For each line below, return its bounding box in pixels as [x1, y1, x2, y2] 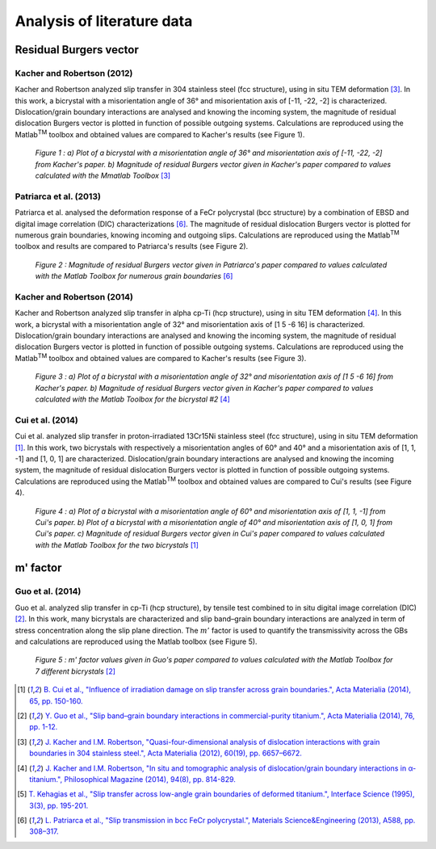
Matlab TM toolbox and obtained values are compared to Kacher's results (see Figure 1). [15, 128, 305, 139]
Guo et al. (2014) [15, 586, 82, 597]
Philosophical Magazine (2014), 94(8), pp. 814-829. [64, 774, 236, 784]
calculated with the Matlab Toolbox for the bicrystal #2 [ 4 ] [35, 394, 230, 404]
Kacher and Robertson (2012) [15, 67, 133, 78]
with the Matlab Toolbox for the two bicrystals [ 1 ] [35, 540, 199, 549]
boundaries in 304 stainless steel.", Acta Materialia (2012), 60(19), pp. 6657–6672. [29, 748, 303, 759]
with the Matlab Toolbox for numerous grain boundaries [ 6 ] [35, 271, 233, 281]
